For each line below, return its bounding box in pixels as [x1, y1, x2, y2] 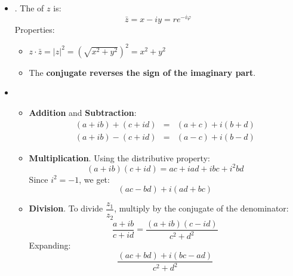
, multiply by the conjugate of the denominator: [114, 202, 289, 214]
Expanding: [29, 239, 71, 252]
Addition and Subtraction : [29, 106, 137, 118]
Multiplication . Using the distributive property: [29, 151, 210, 164]
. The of [14, 2, 44, 14]
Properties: [14, 23, 55, 35]
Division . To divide [29, 202, 103, 214]
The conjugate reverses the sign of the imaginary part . [29, 66, 256, 78]
